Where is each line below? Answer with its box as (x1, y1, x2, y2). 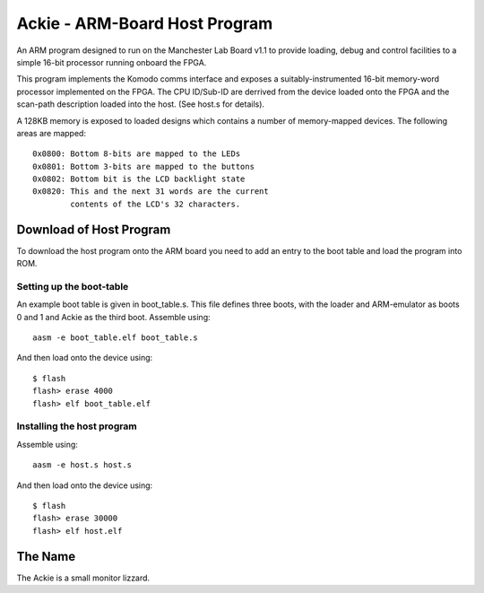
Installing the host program (16, 420, 138, 432)
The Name (16, 548, 76, 564)
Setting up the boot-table (16, 280, 129, 292)
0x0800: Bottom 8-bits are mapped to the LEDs (32, 149, 241, 159)
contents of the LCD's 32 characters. (70, 198, 241, 209)
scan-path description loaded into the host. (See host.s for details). (16, 99, 264, 109)
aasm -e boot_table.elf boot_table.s (32, 333, 199, 343)
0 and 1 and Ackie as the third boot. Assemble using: (16, 311, 211, 322)
